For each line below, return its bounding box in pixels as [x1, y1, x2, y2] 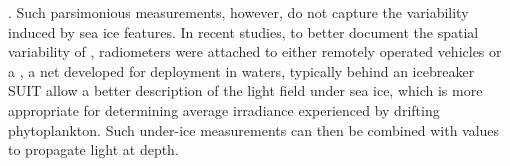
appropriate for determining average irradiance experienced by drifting [8, 99, 440, 120]
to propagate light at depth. [8, 139, 179, 160]
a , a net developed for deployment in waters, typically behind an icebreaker [8, 60, 475, 81]
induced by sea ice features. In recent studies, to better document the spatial [8, 21, 479, 42]
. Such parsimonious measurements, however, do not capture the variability [8, 2, 469, 22]
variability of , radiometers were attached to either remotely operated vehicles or [8, 41, 502, 62]
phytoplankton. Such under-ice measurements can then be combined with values [8, 119, 500, 140]
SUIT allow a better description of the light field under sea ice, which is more [8, 80, 483, 101]
